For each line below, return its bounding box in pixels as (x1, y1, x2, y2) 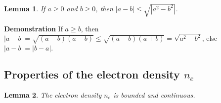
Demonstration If (4, 23, 63, 33)
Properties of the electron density (4, 67, 180, 82)
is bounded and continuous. (113, 89, 195, 100)
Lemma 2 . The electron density (4, 89, 102, 100)
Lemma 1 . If (4, 3, 45, 13)
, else (202, 33, 218, 43)
